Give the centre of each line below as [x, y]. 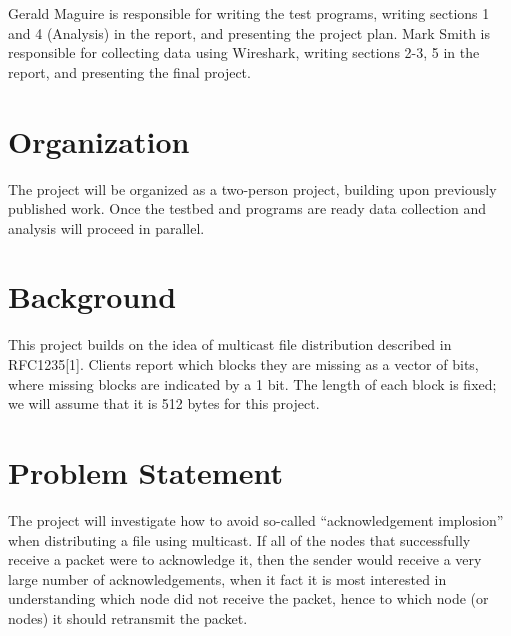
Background [92, 296]
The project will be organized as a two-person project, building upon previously [252, 188]
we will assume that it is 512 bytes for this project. [164, 403]
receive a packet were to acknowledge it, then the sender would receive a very [245, 559]
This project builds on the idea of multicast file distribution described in [230, 344]
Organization [99, 140]
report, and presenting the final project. [129, 71]
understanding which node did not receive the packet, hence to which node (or [248, 598]
